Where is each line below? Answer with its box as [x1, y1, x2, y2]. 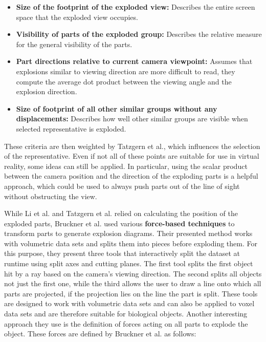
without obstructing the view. [4, 190, 97, 201]
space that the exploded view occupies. [16, 11, 138, 22]
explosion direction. [16, 86, 77, 97]
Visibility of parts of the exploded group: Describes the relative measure [16, 29, 262, 39]
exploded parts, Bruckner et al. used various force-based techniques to [4, 218, 235, 228]
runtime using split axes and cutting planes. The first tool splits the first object [4, 258, 253, 269]
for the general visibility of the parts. [16, 38, 132, 49]
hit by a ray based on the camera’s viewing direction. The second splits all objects [4, 268, 262, 279]
